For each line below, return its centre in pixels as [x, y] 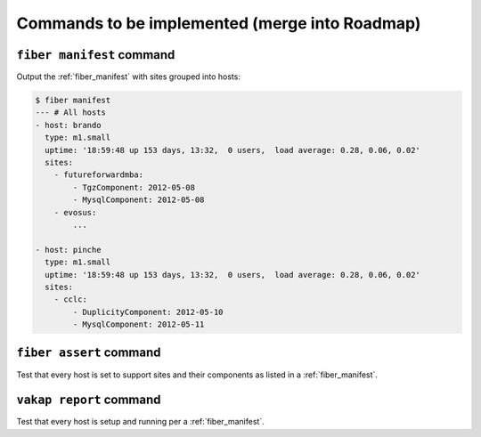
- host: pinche [68, 250]
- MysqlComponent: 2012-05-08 [139, 200]
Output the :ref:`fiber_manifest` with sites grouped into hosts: [128, 77]
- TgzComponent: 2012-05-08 [134, 187]
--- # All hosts [71, 113]
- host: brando [68, 125]
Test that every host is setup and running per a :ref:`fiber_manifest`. [140, 422]
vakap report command [89, 400]
